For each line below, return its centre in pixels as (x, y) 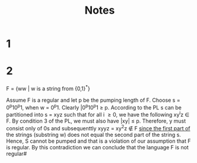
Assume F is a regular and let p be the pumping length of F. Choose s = (93, 100)
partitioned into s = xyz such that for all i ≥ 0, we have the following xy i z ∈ (98, 114)
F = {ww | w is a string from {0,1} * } (48, 88)
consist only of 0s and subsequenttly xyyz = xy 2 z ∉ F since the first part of (98, 128)
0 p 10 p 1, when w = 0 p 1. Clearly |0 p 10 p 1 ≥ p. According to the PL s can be (94, 106)
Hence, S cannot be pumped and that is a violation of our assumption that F (99, 141)
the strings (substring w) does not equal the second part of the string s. (93, 134)
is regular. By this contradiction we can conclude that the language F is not (97, 147)
